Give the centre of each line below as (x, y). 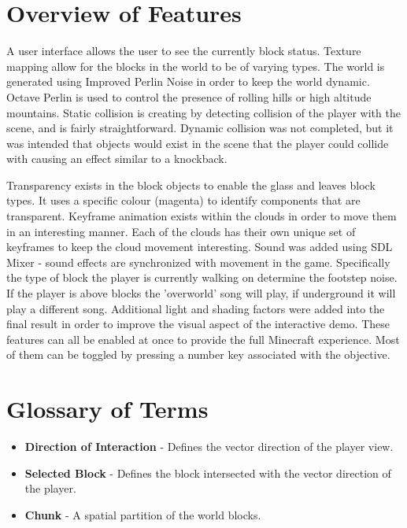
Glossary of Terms (107, 409)
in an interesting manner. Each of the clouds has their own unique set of (181, 231)
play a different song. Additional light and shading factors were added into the (196, 308)
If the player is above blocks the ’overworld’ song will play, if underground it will (201, 293)
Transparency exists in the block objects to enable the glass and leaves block (191, 185)
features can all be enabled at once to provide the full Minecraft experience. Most (203, 339)
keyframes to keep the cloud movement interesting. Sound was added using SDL (200, 247)
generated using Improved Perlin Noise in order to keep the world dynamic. (188, 81)
